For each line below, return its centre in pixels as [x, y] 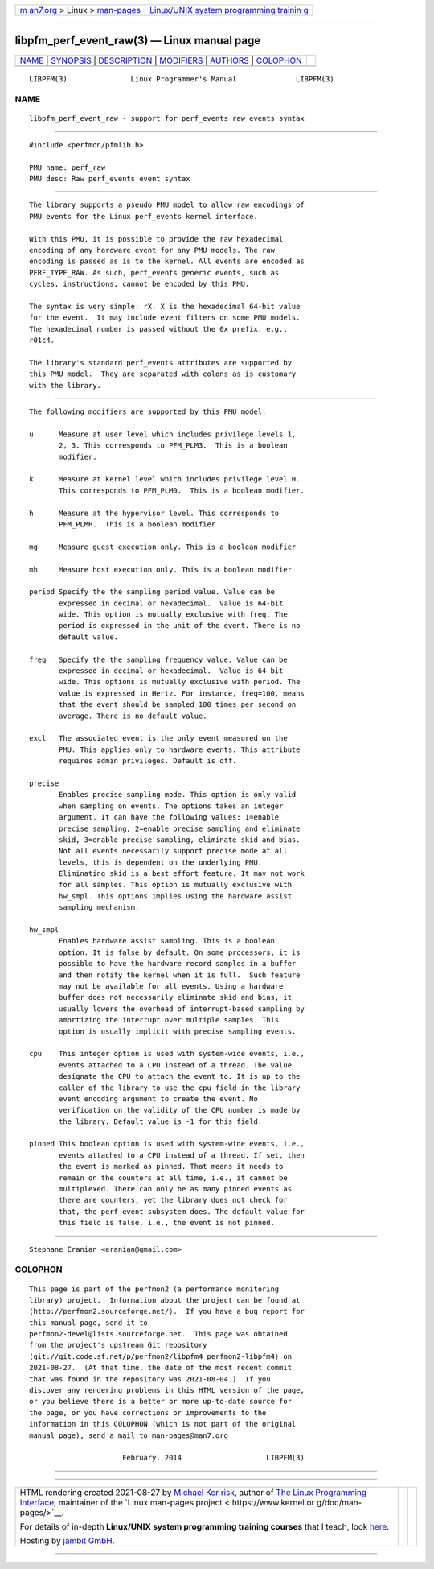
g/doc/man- [339, 1502]
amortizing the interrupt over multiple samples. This [169, 1020]
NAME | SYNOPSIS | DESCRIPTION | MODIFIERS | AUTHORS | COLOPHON [161, 60]
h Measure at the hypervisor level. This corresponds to [154, 513]
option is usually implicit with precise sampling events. [178, 1031]
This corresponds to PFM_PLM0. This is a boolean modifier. [182, 490]
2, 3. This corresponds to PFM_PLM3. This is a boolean [174, 446]
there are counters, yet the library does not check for [174, 1200]
